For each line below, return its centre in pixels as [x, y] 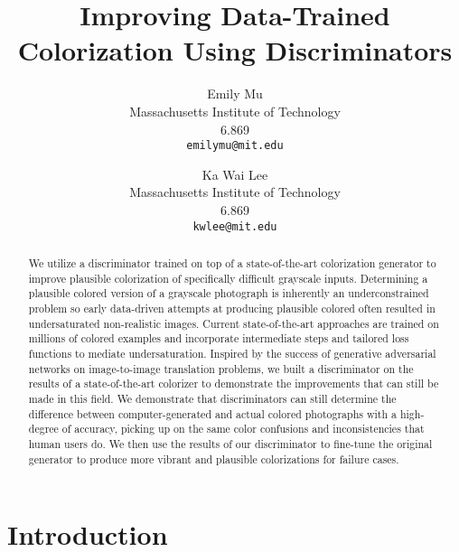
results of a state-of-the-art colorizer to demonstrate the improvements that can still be [234, 384]
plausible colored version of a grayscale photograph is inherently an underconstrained [229, 293]
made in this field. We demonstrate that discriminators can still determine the [212, 398]
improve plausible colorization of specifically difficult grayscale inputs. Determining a [228, 278]
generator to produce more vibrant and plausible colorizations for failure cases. [214, 458]
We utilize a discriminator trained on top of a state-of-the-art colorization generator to [232, 262]
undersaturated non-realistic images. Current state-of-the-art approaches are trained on [234, 323]
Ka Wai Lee [235, 174]
